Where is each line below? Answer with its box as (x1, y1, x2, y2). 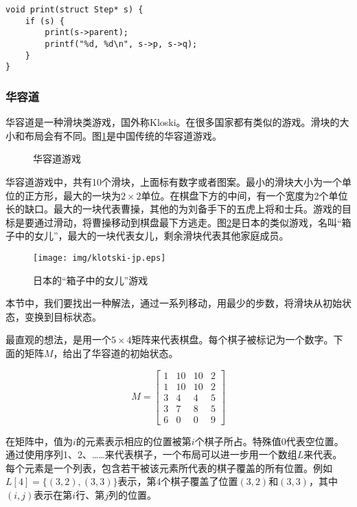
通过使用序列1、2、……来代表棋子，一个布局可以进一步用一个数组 (5, 447, 297, 462)
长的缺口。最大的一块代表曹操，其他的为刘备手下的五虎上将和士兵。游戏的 (5, 202, 342, 216)
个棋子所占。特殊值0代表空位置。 (194, 433, 344, 448)
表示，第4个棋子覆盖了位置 (117, 474, 238, 488)
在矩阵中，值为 (5, 433, 73, 448)
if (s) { (25, 16, 65, 26)
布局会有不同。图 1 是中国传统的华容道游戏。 (24, 128, 222, 142)
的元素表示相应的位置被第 (76, 433, 192, 448)
